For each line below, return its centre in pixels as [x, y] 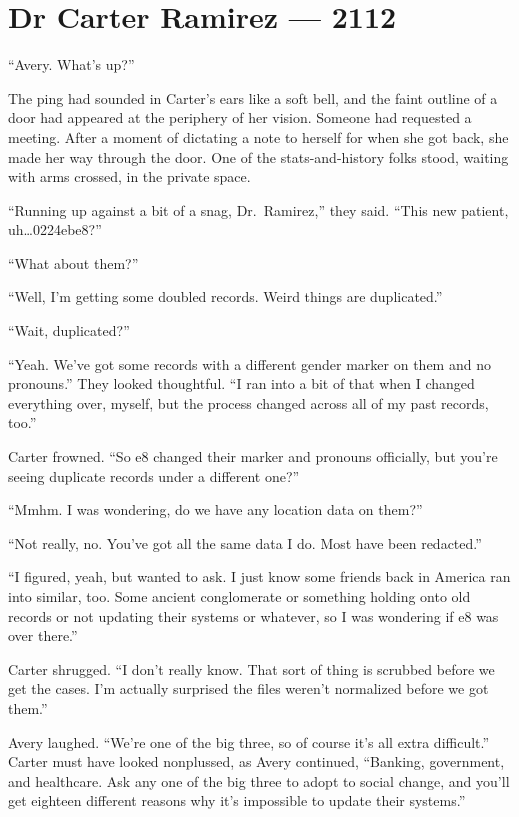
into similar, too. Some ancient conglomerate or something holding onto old [239, 596]
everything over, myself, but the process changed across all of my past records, [248, 402]
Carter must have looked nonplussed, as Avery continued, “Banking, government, [256, 761]
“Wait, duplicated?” [69, 330]
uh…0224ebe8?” [55, 229]
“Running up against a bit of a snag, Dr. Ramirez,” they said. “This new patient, [258, 209]
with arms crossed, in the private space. [129, 176]
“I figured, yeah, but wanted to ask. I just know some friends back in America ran [259, 576]
